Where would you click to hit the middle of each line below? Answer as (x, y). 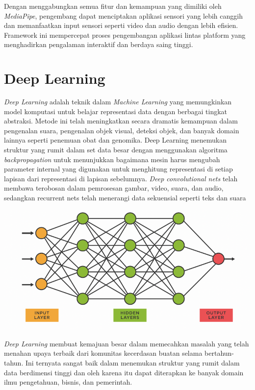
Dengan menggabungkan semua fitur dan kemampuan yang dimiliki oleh (113, 6)
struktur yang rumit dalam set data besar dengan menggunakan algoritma (116, 150)
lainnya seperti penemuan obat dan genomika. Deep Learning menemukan (115, 140)
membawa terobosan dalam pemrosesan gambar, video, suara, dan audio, (114, 188)
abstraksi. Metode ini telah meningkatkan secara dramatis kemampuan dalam (121, 121)
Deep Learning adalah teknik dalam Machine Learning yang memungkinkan (118, 102)
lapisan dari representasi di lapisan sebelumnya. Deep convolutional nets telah (121, 178)
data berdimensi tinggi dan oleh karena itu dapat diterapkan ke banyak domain (124, 372)
